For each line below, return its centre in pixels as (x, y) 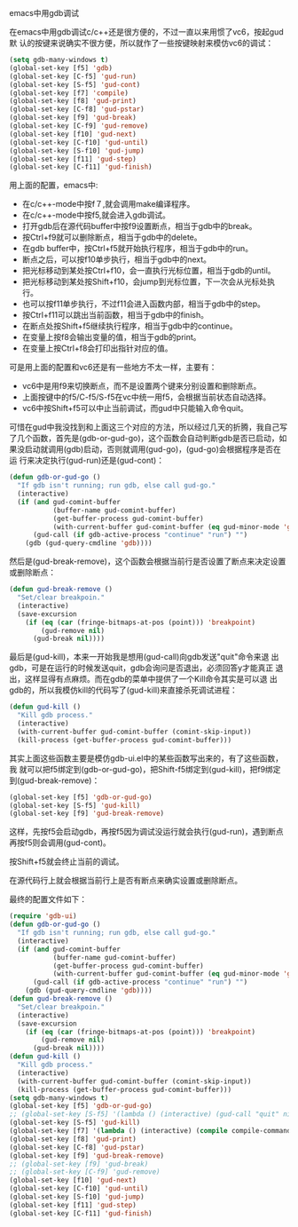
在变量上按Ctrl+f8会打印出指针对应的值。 (97, 348)
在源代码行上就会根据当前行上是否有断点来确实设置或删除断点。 (125, 881)
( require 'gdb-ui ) (43, 916)
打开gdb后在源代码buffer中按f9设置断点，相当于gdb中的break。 (139, 226)
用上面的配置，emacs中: (54, 186)
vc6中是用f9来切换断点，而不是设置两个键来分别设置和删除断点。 (141, 386)
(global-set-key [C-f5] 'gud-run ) (73, 76)
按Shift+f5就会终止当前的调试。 (67, 862)
